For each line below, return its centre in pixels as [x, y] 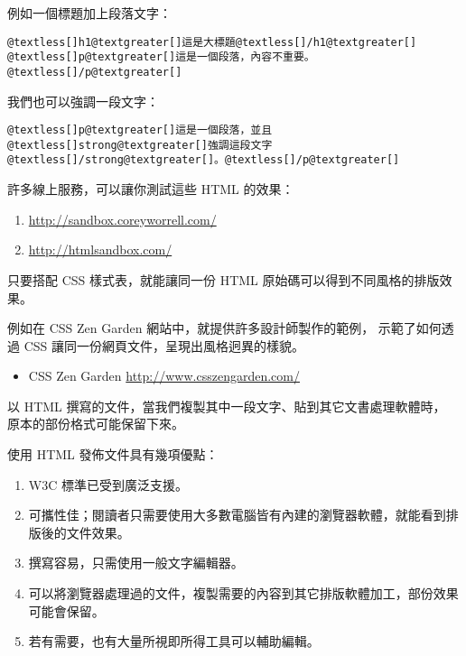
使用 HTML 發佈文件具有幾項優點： [113, 454]
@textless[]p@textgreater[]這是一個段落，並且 [140, 130]
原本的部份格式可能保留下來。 [96, 424]
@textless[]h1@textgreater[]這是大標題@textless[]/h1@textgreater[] [212, 42]
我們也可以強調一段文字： [83, 101]
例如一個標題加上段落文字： [89, 13]
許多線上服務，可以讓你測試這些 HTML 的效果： [151, 189]
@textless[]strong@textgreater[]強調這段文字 [140, 145]
